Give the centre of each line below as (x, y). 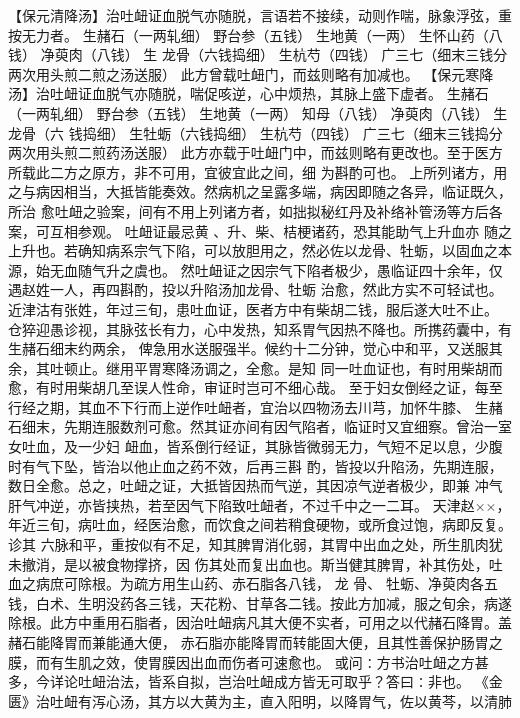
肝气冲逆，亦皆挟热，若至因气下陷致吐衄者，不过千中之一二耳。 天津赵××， (259, 504)
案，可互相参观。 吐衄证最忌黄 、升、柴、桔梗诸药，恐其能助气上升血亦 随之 (260, 230)
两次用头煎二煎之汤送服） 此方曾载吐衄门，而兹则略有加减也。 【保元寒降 (251, 73)
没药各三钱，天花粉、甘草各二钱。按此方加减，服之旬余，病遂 (308, 602)
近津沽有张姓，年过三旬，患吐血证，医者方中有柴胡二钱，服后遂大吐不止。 (253, 308)
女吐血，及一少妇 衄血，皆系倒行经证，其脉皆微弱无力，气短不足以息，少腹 (255, 446)
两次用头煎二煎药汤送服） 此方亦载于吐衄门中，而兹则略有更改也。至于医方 (255, 152)
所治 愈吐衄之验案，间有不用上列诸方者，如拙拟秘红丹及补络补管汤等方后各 (255, 210)
